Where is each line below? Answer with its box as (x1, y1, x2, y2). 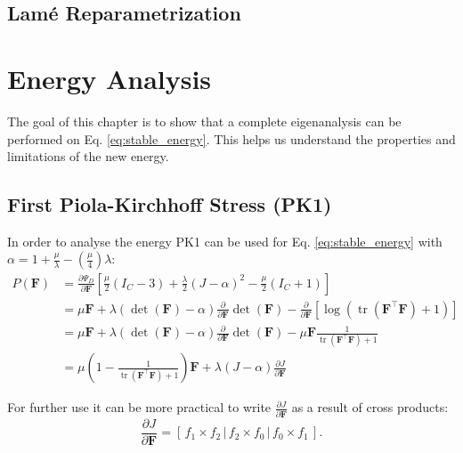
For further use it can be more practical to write (7, 398, 272, 417)
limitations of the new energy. (7, 147, 169, 166)
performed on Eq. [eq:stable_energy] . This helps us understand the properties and (7, 129, 456, 148)
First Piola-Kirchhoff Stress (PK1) (7, 190, 332, 218)
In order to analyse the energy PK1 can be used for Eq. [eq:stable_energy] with (7, 231, 443, 250)
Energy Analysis (7, 60, 212, 96)
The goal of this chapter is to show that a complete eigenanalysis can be (7, 111, 402, 130)
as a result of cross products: (291, 398, 449, 417)
